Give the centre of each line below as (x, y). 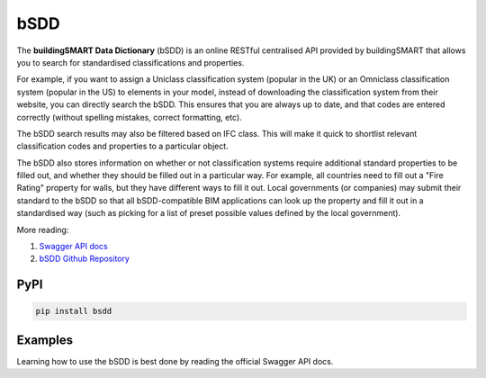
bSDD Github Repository (85, 259)
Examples (45, 340)
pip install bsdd (74, 311)
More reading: (43, 229)
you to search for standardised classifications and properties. (130, 62)
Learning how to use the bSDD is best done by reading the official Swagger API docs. (175, 361)
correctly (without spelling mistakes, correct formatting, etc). (129, 117)
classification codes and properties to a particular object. (122, 146)
